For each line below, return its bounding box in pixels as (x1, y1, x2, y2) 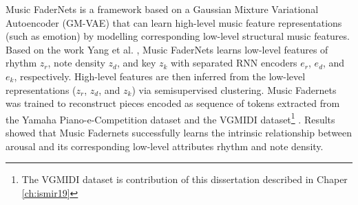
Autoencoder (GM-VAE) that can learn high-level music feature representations (6, 15, 342, 29)
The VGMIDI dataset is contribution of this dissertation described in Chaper (21, 172, 348, 186)
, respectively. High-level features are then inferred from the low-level (14, 69, 306, 83)
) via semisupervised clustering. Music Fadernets (131, 82, 337, 97)
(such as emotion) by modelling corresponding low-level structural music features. (6, 29, 350, 43)
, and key (116, 56, 156, 70)
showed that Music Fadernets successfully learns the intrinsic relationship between (6, 125, 352, 139)
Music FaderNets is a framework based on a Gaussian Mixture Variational (6, 2, 319, 16)
